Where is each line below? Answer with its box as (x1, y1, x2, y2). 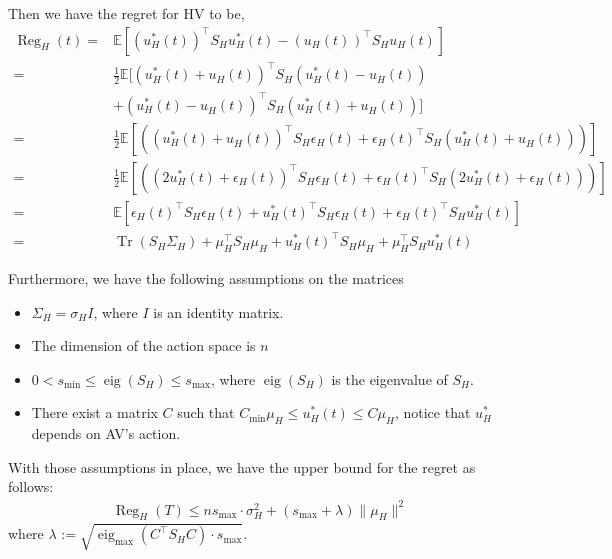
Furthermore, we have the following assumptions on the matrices (8, 268, 404, 289)
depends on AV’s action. (31, 423, 181, 444)
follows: (8, 476, 54, 497)
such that (177, 402, 235, 423)
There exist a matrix (31, 402, 158, 423)
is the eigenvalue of (331, 368, 448, 389)
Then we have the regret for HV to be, (8, 3, 245, 23)
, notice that (394, 402, 471, 423)
